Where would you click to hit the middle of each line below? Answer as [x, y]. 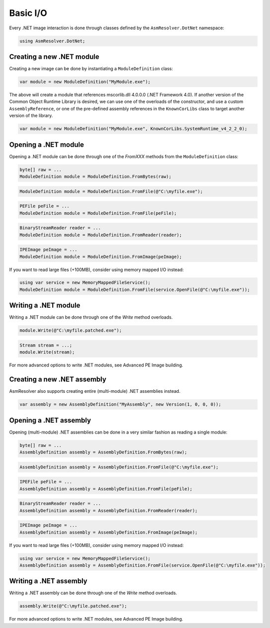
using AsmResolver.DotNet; [52, 41]
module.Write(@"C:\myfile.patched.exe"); [71, 330]
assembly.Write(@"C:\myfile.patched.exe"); [73, 606]
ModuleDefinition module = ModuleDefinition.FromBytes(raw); [96, 177]
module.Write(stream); [47, 352]
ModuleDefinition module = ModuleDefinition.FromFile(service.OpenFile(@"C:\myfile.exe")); [135, 289]
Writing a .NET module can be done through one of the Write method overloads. [91, 317]
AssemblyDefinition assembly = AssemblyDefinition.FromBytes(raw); [103, 452]
